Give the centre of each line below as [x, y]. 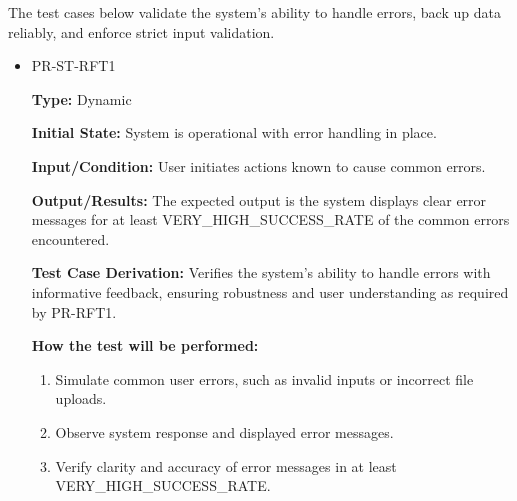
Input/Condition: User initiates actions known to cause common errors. [258, 165]
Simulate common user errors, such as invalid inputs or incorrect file [264, 378]
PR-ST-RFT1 [73, 65]
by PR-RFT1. [74, 311]
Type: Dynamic [81, 98]
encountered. [70, 238]
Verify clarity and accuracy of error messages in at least [226, 465]
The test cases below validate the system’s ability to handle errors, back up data [254, 12]
